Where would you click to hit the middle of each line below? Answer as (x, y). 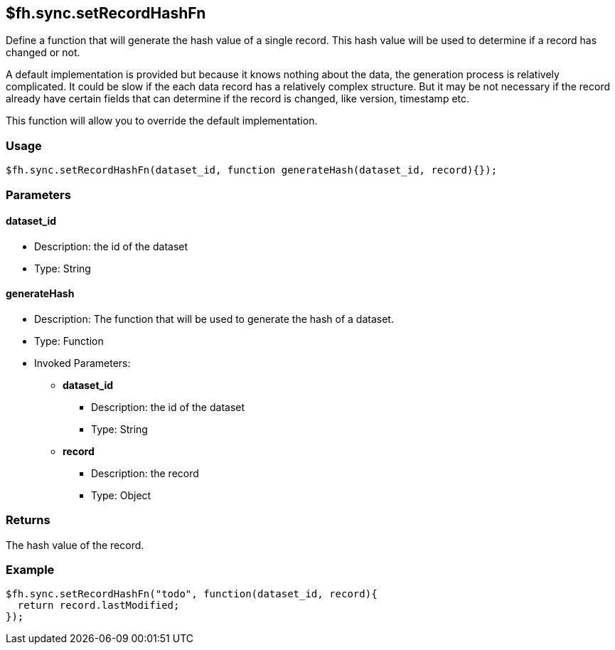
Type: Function (69, 341)
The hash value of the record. (75, 545)
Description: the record (145, 473)
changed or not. (43, 53)
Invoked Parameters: (82, 363)
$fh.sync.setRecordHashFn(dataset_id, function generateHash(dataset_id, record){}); (252, 170)
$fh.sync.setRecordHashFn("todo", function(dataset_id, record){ (192, 594)
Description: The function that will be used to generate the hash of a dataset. (214, 319)
